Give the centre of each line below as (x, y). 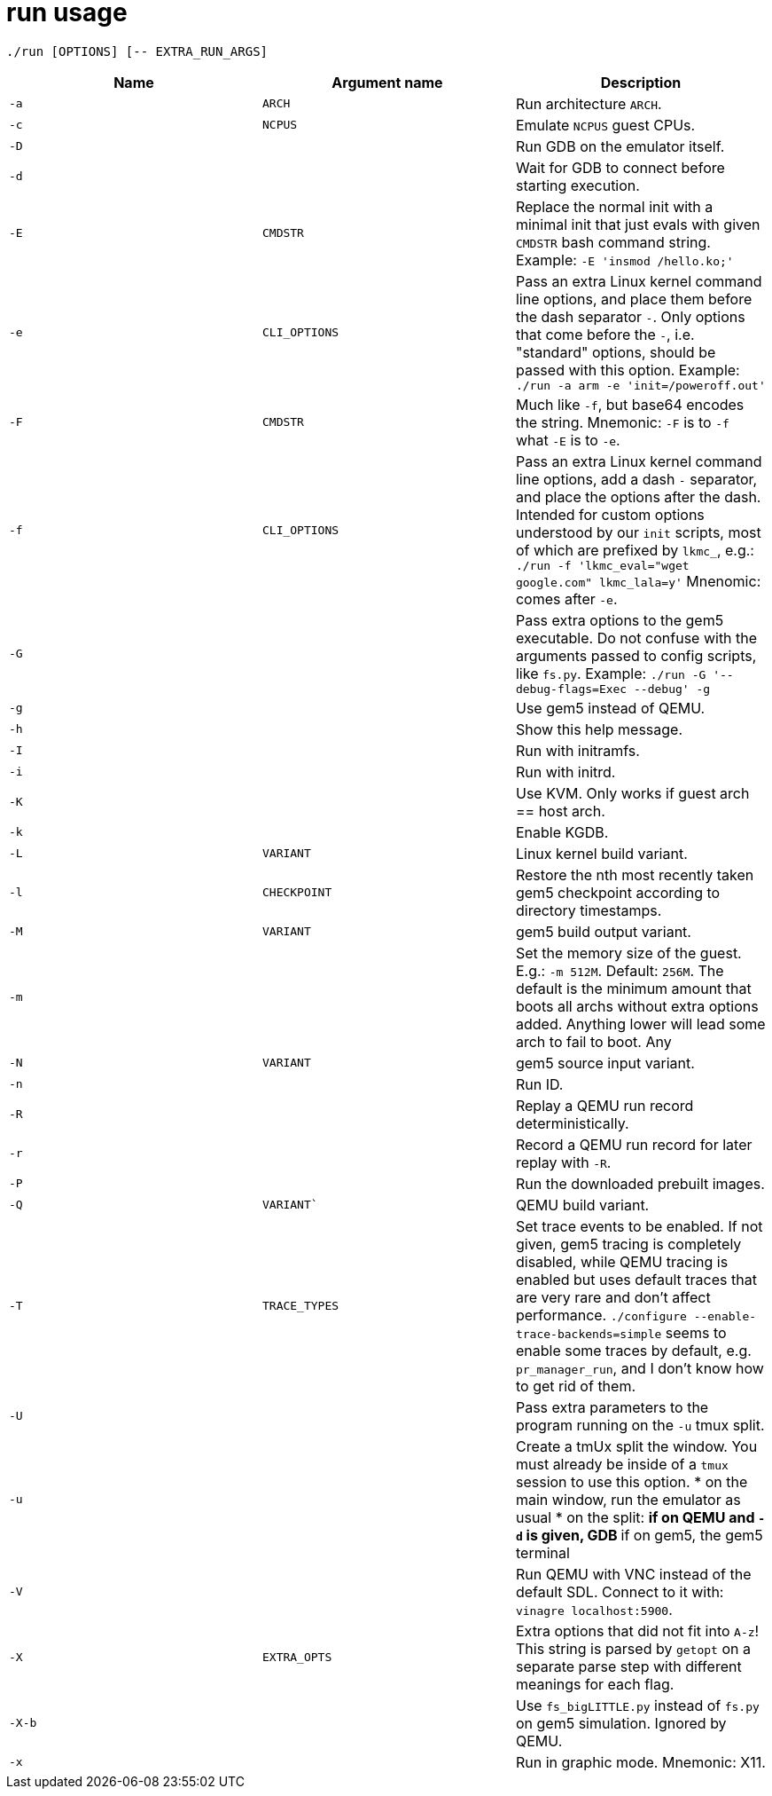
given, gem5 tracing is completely (628, 1244)
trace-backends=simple (589, 1334)
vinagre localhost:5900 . (594, 1609)
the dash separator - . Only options (630, 316)
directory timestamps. (589, 910)
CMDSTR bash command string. (613, 242)
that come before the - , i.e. (605, 334)
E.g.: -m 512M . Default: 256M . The (620, 970)
